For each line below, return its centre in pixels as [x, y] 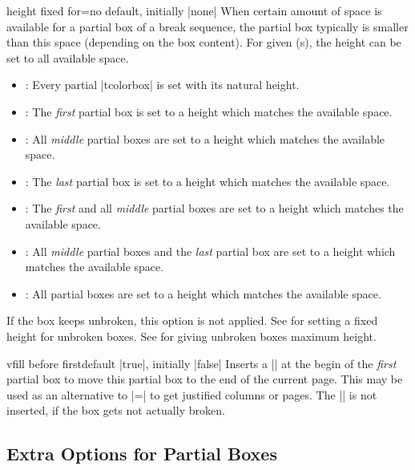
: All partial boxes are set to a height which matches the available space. [203, 293]
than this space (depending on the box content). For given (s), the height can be [204, 42]
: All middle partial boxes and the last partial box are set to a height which [210, 251]
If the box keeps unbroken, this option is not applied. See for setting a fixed [192, 320]
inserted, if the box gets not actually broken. [116, 410]
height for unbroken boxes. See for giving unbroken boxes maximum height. [191, 336]
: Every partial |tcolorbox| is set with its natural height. [162, 85]
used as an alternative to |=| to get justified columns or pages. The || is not [192, 394]
